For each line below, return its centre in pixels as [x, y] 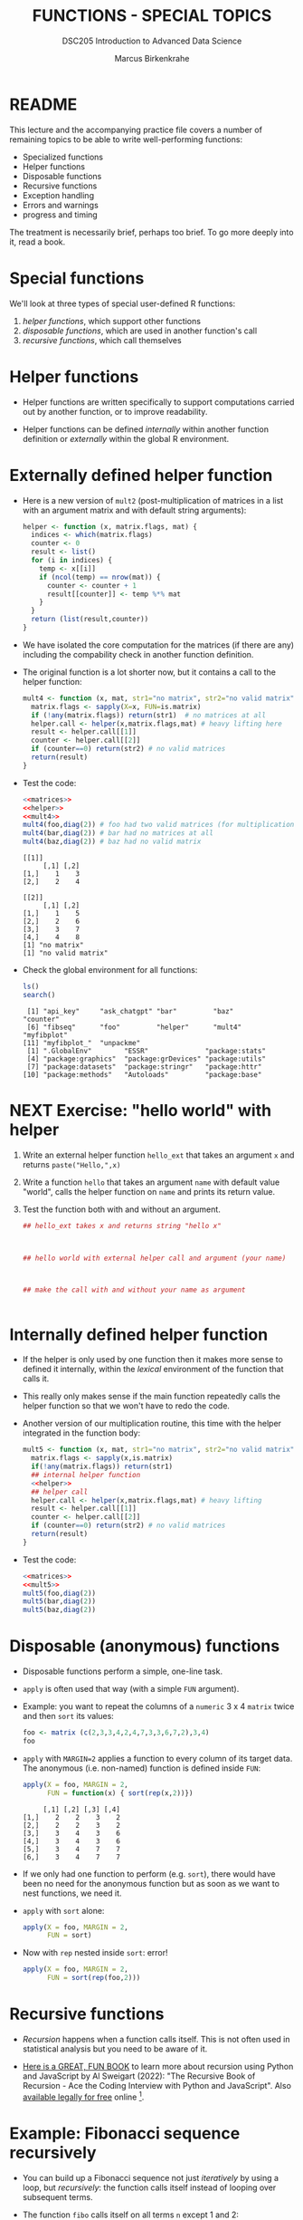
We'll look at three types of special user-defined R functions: [123, 303]
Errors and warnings [61, 205]
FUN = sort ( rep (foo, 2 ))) [94, 1978]
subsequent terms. [57, 2196]
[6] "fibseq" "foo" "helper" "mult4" [134, 1027]
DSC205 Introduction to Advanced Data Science [152, 41]
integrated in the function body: [81, 1433]
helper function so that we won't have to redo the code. [126, 1406]
